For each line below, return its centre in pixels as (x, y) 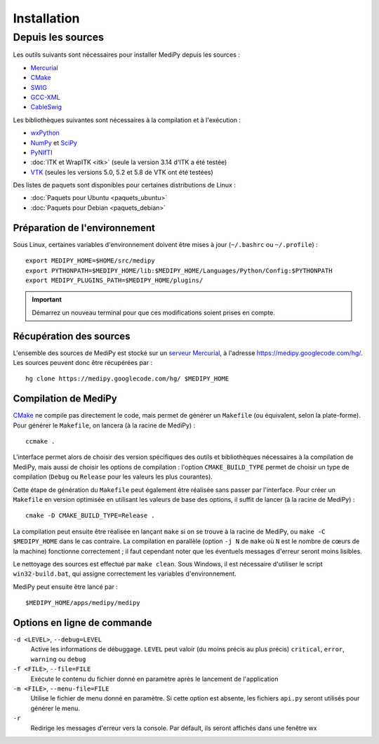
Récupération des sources (72, 336)
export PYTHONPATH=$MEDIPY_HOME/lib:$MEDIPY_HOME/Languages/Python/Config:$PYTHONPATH (179, 271)
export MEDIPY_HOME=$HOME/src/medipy (91, 261)
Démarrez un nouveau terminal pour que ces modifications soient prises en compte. (153, 312)
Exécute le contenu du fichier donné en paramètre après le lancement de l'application (154, 679)
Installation (46, 18)
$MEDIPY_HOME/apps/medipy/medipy (83, 603)
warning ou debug (58, 659)
